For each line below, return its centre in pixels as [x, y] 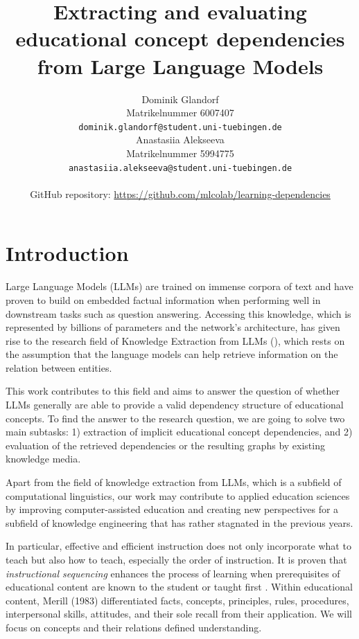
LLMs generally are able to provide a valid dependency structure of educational [175, 405]
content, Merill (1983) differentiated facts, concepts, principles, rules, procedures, [177, 600]
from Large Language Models [180, 65]
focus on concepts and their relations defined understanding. [134, 627]
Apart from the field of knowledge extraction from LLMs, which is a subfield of [174, 482]
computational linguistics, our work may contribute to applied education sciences [178, 495]
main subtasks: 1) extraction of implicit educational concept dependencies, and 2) [179, 432]
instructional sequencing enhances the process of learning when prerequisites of [173, 573]
